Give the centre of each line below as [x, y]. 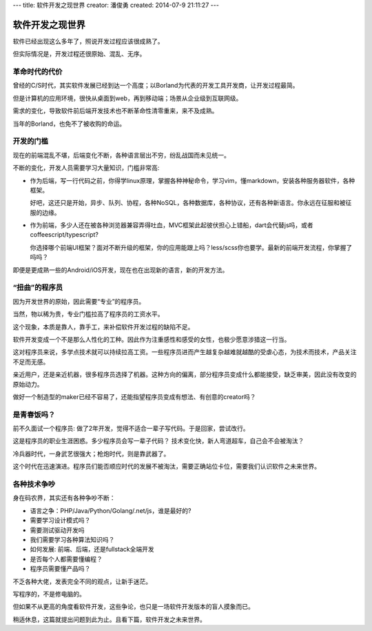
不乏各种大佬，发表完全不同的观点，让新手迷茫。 [82, 581]
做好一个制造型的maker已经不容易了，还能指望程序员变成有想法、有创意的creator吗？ [134, 396]
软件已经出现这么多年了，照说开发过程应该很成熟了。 [88, 41]
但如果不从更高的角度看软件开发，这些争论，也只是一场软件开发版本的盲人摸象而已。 [133, 607]
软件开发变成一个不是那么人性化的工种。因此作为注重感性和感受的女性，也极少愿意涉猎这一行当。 [152, 339]
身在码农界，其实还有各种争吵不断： [64, 498]
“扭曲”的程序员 [38, 288]
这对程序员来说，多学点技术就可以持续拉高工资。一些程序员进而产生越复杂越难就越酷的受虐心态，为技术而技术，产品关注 [185, 352]
